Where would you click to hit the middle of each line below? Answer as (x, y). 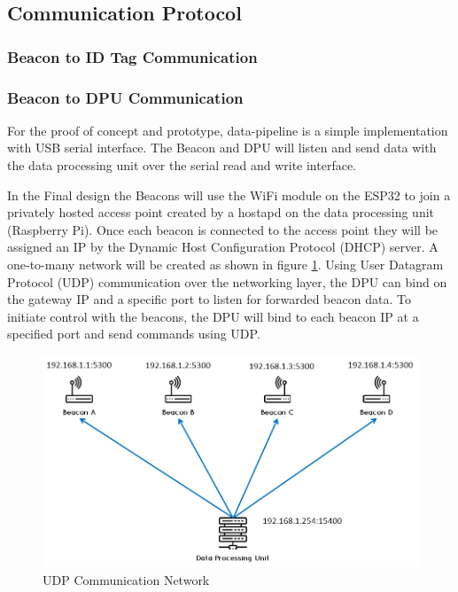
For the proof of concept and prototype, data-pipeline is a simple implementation (228, 130)
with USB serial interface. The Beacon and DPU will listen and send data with (222, 148)
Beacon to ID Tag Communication (132, 56)
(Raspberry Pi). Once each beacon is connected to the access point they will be (223, 229)
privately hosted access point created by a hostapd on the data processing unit (221, 212)
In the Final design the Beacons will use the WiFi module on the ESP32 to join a (229, 195)
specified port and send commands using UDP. (134, 334)
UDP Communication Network (126, 579)
